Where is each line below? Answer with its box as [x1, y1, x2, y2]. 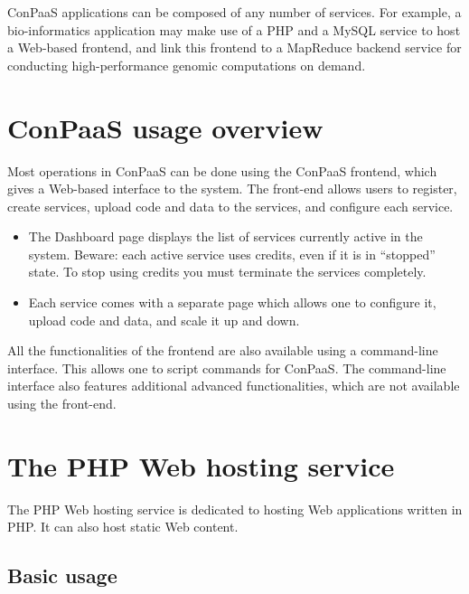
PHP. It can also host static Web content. [7, 517, 239, 536]
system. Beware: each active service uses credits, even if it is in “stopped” [28, 244, 436, 263]
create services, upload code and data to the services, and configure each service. [7, 196, 454, 215]
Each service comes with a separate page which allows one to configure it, [28, 293, 436, 312]
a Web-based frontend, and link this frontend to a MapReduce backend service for [7, 38, 462, 57]
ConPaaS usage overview [7, 108, 324, 146]
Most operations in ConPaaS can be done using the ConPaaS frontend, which [7, 161, 437, 180]
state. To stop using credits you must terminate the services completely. [28, 262, 427, 281]
